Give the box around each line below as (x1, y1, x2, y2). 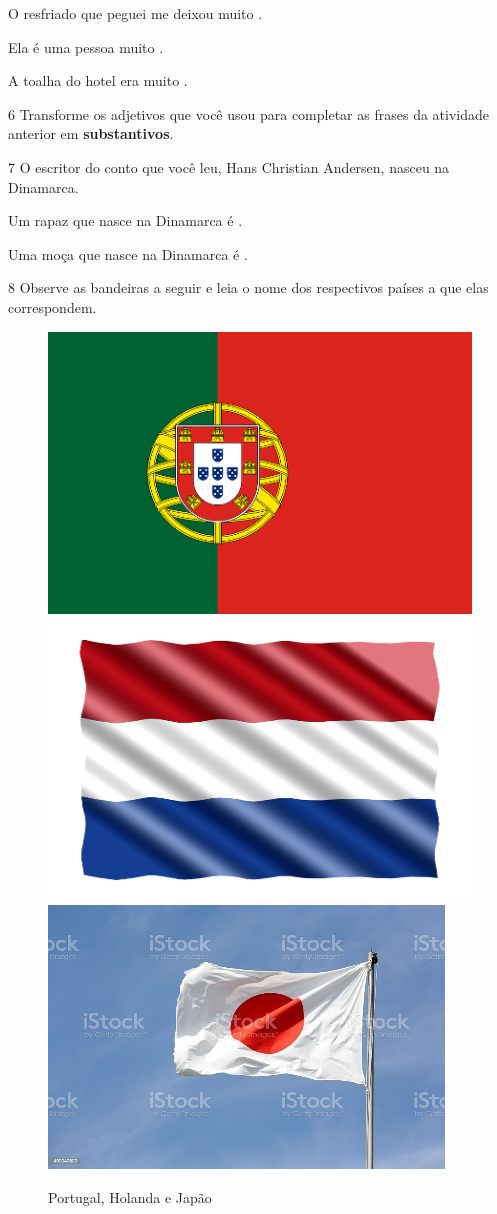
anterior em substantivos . (8, 123, 174, 144)
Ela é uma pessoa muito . (8, 36, 164, 57)
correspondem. (8, 296, 97, 317)
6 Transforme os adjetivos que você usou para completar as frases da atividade (8, 103, 489, 124)
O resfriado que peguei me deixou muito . (8, 3, 263, 23)
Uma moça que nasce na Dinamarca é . (8, 243, 248, 264)
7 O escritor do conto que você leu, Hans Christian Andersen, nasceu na (8, 156, 450, 177)
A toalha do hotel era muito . (8, 70, 188, 91)
